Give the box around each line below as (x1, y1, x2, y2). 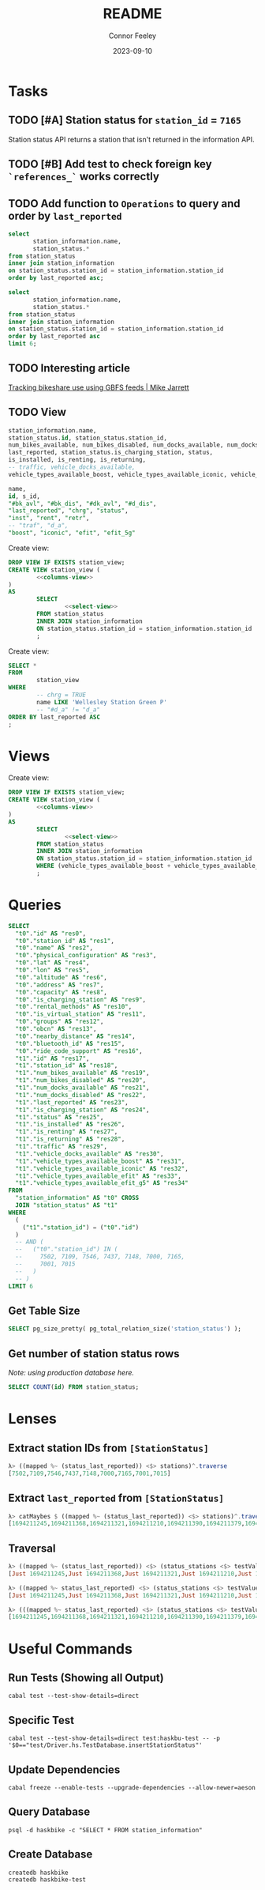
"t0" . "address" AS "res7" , (15, 981, 104, 989)
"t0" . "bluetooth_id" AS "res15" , (15, 1039, 125, 1047)
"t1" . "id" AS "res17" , (15, 1054, 90, 1062)
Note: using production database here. (8, 1368, 135, 1378)
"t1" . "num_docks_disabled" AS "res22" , (15, 1091, 147, 1099)
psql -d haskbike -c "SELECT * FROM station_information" (8, 1826, 203, 1834)
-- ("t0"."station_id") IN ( (15, 1246, 118, 1254)
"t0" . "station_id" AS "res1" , (15, 937, 114, 945)
